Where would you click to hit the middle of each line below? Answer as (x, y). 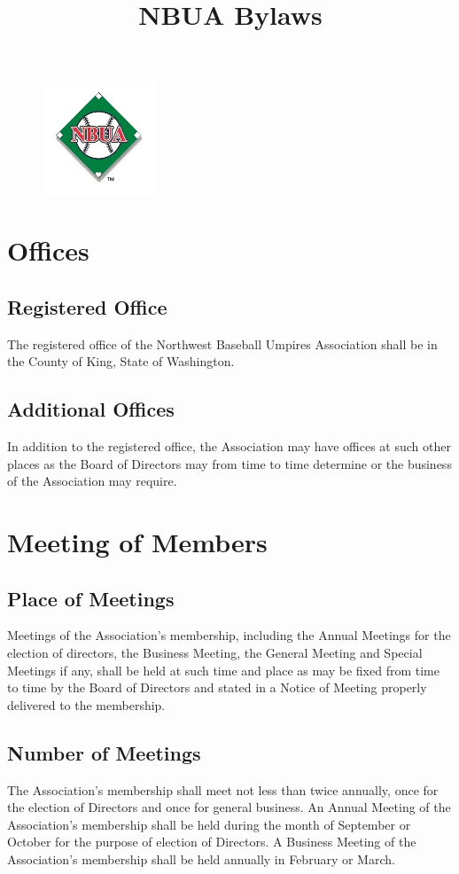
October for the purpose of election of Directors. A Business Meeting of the (212, 842)
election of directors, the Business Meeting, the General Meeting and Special (215, 653)
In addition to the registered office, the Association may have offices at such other (229, 446)
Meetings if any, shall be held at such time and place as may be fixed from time (223, 670)
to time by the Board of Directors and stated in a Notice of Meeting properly (217, 687)
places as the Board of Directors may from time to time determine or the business (229, 463)
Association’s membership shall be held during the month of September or (209, 824)
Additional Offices (91, 409)
